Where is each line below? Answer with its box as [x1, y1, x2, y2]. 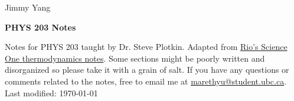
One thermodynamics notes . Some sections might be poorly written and [5, 52, 265, 64]
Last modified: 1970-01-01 [5, 86, 98, 99]
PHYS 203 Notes [5, 21, 76, 33]
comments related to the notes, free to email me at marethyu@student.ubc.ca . [5, 75, 287, 87]
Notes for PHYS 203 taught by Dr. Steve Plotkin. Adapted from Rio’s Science [5, 41, 288, 53]
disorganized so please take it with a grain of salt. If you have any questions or [5, 63, 289, 76]
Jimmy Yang [5, 1, 51, 13]
